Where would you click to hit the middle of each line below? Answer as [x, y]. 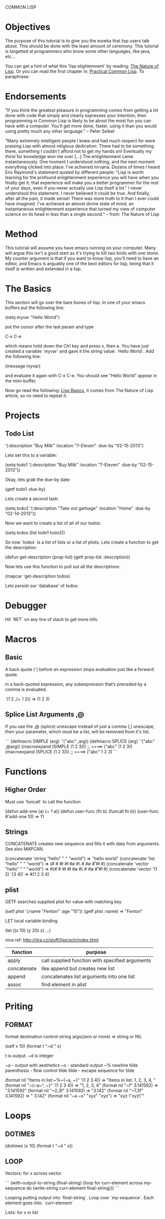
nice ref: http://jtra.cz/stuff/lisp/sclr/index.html [52, 940]
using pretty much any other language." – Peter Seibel [60, 131]
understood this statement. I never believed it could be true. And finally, [78, 193]
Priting [19, 1006]
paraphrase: [17, 77]
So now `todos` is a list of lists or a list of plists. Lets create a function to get [82, 542]
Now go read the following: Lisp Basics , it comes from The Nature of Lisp [79, 390]
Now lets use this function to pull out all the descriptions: [63, 566]
